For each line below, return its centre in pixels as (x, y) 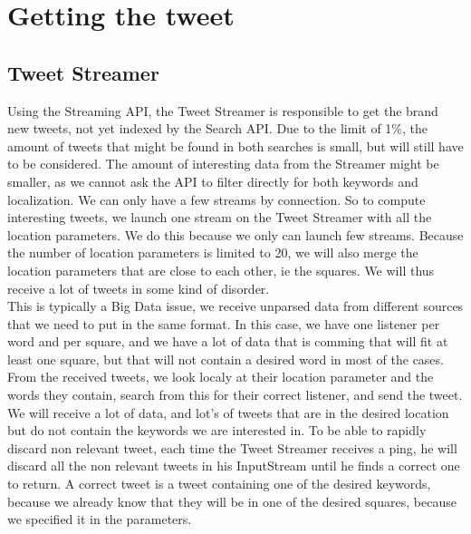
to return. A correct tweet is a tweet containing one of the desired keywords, (219, 484)
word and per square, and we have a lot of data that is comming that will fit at (228, 341)
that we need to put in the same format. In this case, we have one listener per (224, 323)
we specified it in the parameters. (100, 519)
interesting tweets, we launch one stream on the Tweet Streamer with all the (220, 217)
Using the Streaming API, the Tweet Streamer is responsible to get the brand (223, 110)
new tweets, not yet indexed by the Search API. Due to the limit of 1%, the (218, 128)
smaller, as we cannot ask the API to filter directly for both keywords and (213, 181)
